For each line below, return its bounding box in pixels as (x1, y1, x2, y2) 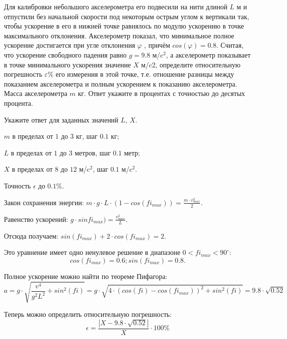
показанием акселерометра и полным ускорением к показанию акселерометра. (4, 78, 237, 89)
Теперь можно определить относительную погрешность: (4, 309, 172, 319)
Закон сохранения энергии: (4, 197, 84, 207)
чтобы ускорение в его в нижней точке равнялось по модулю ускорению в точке (4, 21, 244, 31)
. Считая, (216, 40, 244, 50)
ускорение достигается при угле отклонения (4, 40, 135, 50)
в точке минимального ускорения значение (4, 59, 131, 69)
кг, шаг (76, 131, 98, 141)
